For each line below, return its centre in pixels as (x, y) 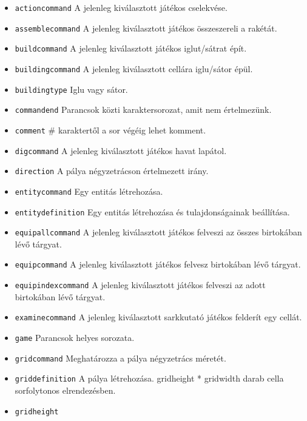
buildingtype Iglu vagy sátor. (71, 89)
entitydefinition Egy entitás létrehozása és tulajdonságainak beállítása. (152, 211)
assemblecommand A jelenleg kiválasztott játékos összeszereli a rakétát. (146, 28)
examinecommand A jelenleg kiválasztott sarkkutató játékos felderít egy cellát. (158, 317)
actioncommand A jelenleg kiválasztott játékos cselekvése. (121, 7)
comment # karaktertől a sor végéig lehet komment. (110, 130)
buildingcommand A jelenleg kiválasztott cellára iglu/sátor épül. (134, 68)
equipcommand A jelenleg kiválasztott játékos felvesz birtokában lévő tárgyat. (158, 264)
